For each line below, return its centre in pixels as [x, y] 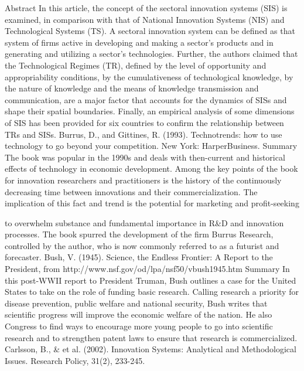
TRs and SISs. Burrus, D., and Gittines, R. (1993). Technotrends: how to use [144, 134]
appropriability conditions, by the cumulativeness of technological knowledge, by [149, 76]
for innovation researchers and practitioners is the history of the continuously [143, 180]
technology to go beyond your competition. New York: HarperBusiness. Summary [151, 146]
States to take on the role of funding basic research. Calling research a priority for [152, 292]
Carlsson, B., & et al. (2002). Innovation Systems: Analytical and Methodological [151, 349]
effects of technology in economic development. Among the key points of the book [151, 169]
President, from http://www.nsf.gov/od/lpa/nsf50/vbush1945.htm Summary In [147, 269]
